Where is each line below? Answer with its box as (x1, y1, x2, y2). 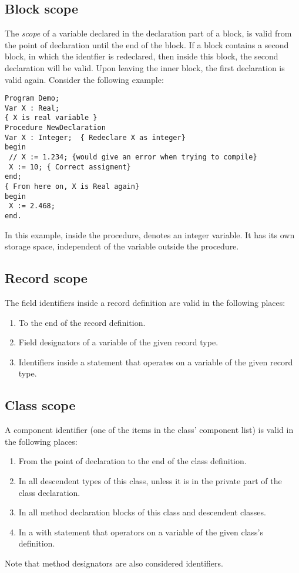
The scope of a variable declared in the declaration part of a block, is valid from (5, 27, 292, 39)
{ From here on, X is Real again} (5, 182, 140, 191)
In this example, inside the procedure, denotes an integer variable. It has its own (5, 228, 295, 241)
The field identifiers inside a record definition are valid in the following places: (5, 297, 285, 309)
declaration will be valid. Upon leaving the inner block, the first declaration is (5, 61, 285, 74)
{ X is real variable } (5, 114, 98, 122)
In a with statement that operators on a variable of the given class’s (18, 525, 263, 538)
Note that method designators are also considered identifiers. (5, 557, 223, 569)
